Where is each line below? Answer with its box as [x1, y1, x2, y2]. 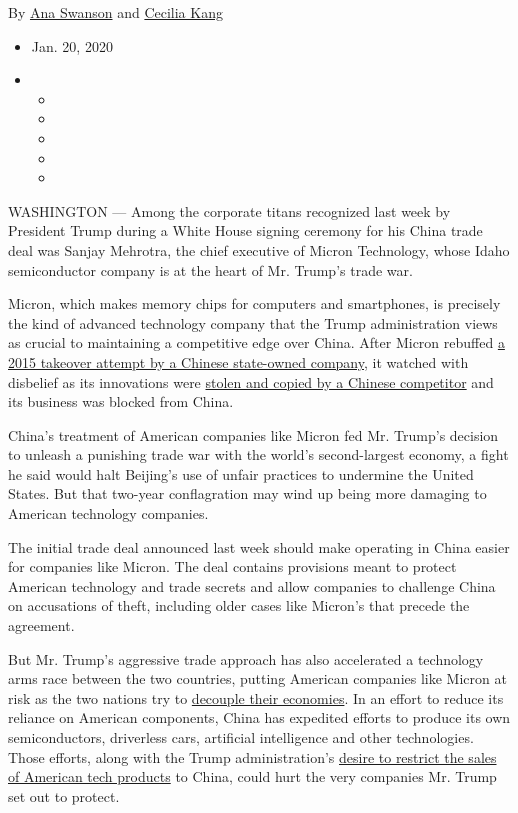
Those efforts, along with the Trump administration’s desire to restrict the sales [8, 746, 497, 767]
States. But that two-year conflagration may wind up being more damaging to [8, 483, 487, 504]
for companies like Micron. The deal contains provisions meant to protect [8, 556, 457, 577]
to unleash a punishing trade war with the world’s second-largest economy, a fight [8, 444, 509, 465]
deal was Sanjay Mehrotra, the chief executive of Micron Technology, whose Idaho [8, 239, 510, 260]
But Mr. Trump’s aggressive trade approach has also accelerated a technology [8, 648, 484, 669]
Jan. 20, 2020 [31, 35, 113, 56]
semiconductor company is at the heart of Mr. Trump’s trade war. [8, 259, 413, 280]
